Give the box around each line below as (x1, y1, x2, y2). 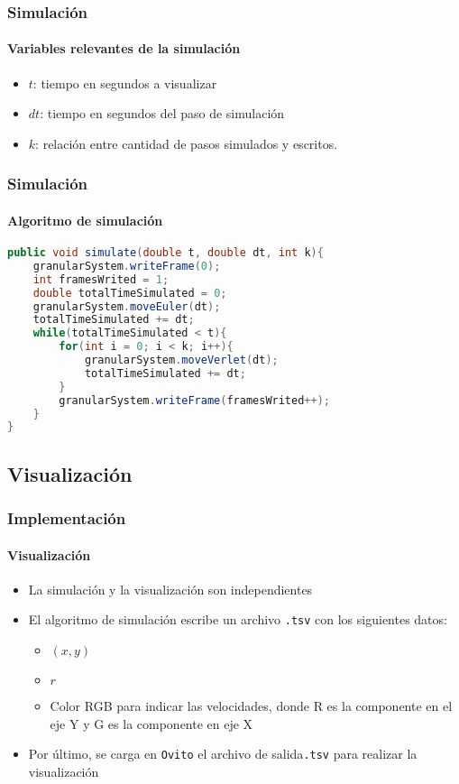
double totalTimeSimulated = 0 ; (32, 286, 227, 300)
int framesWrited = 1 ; (32, 272, 170, 286)
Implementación (7, 507, 126, 530)
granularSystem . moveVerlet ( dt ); (84, 354, 279, 367)
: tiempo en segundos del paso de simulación (40, 104, 285, 123)
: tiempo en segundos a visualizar (32, 73, 217, 92)
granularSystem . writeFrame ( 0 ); (32, 259, 221, 272)
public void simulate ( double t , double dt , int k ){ (7, 246, 324, 260)
